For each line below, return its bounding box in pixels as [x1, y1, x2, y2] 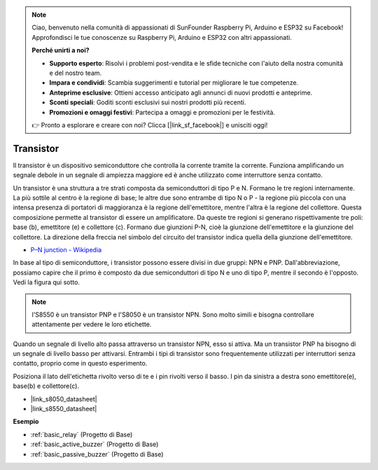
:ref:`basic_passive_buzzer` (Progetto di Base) [30, 450, 164, 458]
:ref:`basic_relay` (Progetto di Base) [30, 430, 133, 438]
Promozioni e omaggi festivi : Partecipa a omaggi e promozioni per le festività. [49, 108, 276, 116]
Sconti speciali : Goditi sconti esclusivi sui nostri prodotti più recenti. [49, 98, 246, 106]
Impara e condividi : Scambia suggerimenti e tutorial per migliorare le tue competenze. [49, 78, 299, 87]
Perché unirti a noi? [31, 46, 90, 55]
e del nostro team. [49, 69, 102, 77]
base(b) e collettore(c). [13, 382, 80, 390]
